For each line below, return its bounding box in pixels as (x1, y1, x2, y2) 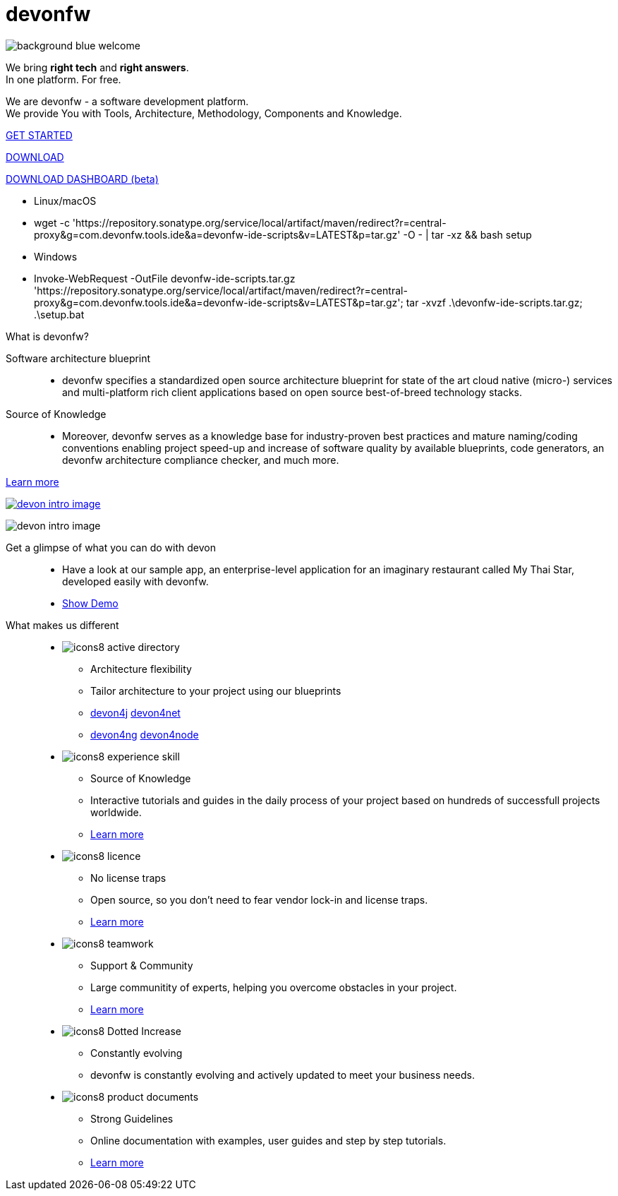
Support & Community (90, 959, 193, 971)
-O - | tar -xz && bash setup (403, 228, 532, 241)
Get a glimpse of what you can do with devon (6, 541, 216, 554)
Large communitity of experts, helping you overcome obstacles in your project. (90, 981, 457, 993)
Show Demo (62, 597, 119, 609)
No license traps (90, 871, 166, 884)
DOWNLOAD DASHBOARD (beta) (6, 172, 159, 185)
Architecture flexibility (90, 662, 192, 675)
